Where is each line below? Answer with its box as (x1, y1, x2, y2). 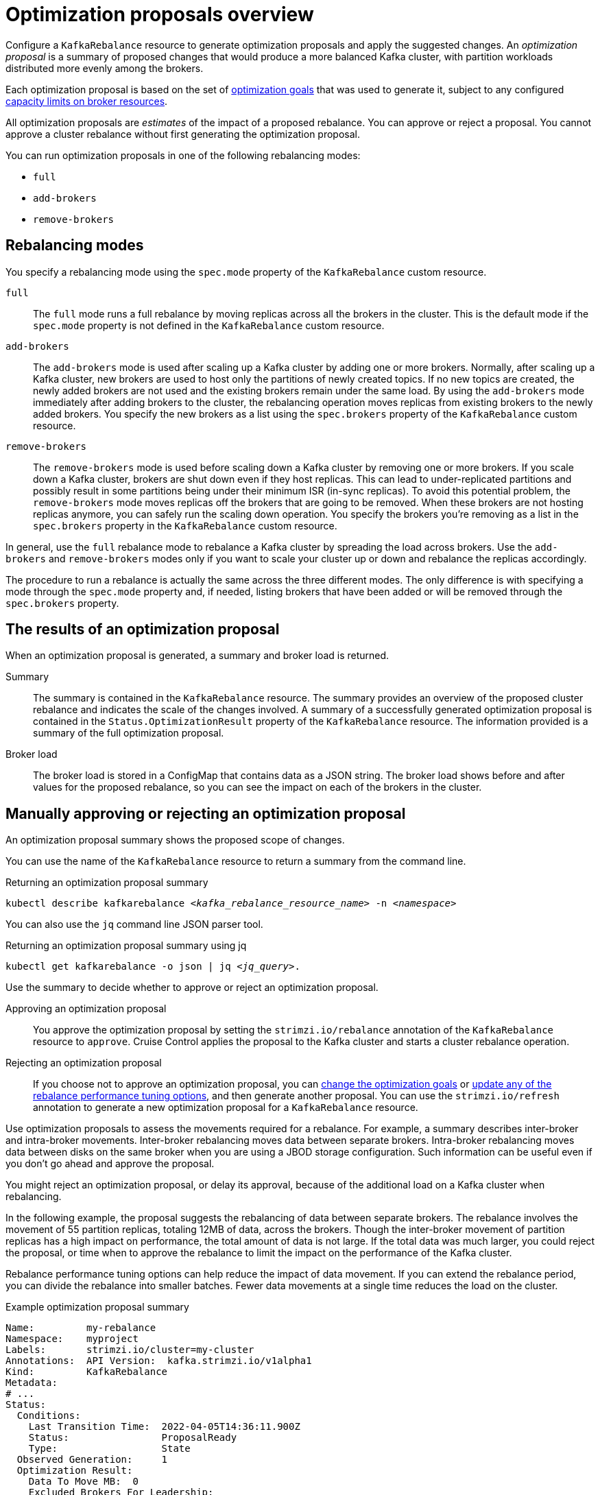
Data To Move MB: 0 (28, 1476, 139, 1487)
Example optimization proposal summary (5, 1301, 189, 1313)
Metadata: (5, 1377, 58, 1389)
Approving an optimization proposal (5, 1003, 167, 1015)
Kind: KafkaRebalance (5, 1366, 168, 1378)
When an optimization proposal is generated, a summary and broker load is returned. (5, 649, 389, 662)
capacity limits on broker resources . (5, 95, 168, 107)
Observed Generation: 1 (16, 1454, 168, 1466)
